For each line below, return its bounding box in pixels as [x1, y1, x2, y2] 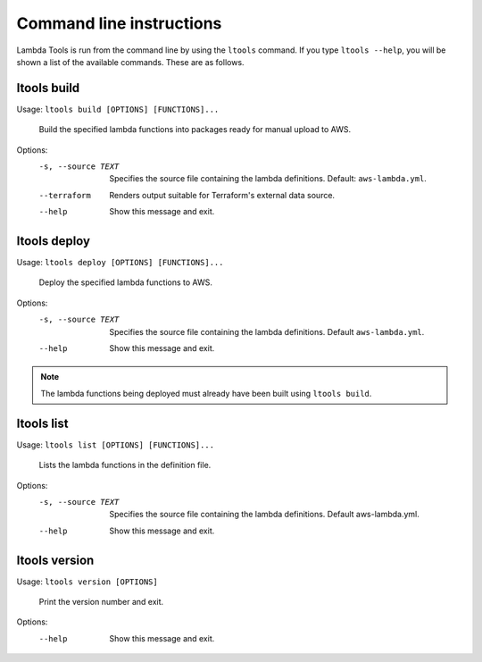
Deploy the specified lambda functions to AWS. [38, 277, 213, 288]
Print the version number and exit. [38, 596, 164, 607]
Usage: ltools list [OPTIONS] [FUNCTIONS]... [16, 439, 214, 450]
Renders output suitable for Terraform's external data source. [109, 189, 335, 200]
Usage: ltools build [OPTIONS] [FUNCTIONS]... [16, 104, 220, 114]
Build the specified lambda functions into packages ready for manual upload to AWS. [38, 124, 352, 135]
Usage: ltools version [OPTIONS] [16, 576, 158, 587]
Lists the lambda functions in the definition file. [38, 460, 212, 471]
